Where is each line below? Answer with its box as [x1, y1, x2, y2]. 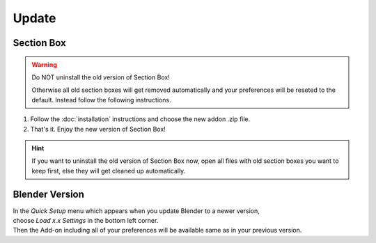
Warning [31, 60, 57, 69]
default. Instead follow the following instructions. [31, 95, 171, 104]
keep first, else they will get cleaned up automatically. [31, 166, 186, 175]
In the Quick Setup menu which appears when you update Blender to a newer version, [13, 206, 260, 215]
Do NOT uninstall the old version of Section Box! [31, 73, 170, 81]
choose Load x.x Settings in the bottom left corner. [13, 216, 159, 224]
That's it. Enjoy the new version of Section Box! [30, 125, 166, 133]
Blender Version [13, 188, 85, 200]
